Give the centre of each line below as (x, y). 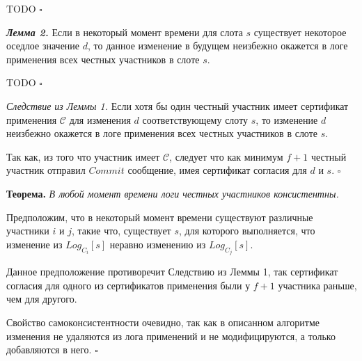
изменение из (34, 244)
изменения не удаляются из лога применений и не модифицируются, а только (171, 336)
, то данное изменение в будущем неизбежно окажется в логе (218, 46)
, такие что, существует (121, 231)
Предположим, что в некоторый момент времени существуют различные (160, 217)
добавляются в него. (49, 350)
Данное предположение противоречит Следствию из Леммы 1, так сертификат (172, 272)
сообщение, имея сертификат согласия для (217, 170)
